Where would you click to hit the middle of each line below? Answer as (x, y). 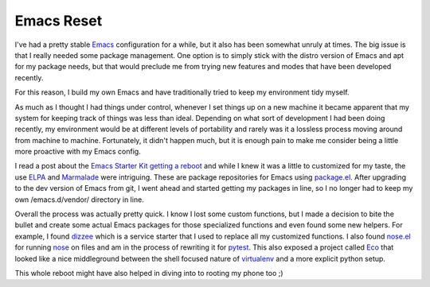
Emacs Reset (59, 21)
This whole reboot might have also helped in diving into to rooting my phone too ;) (149, 273)
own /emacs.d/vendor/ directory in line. (80, 200)
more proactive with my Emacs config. (78, 152)
